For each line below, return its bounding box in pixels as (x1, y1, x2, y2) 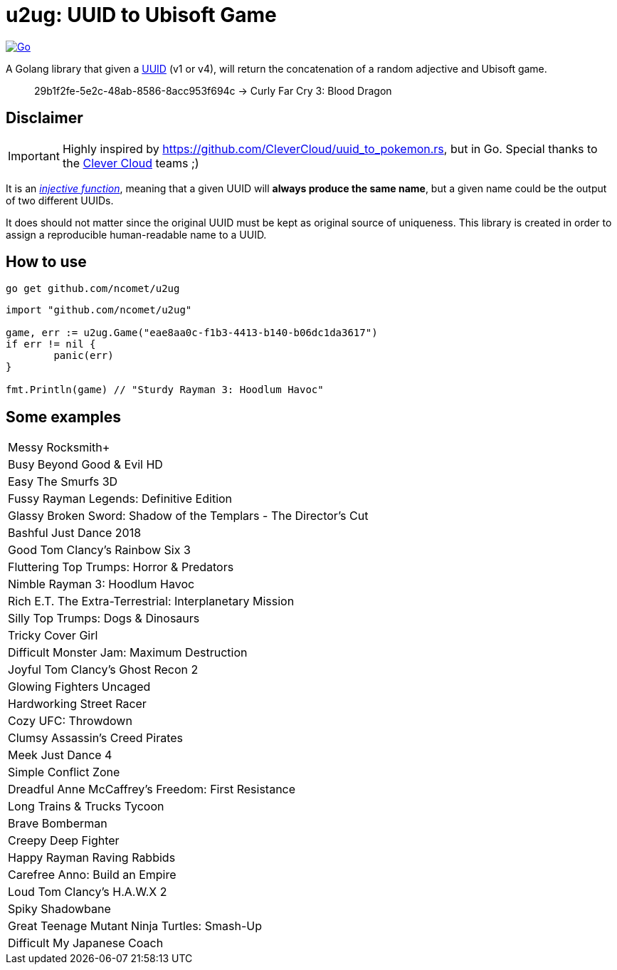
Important (8, 148, 60, 163)
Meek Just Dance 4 (8, 748, 112, 763)
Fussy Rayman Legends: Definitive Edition (8, 491, 233, 506)
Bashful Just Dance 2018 (8, 526, 142, 541)
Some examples (6, 407, 122, 426)
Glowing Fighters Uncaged (8, 679, 151, 694)
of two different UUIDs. (6, 194, 114, 207)
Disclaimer (6, 109, 83, 127)
